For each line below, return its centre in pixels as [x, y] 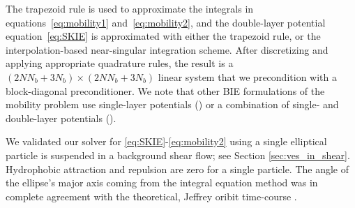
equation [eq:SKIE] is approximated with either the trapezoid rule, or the [163, 36]
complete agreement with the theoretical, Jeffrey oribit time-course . [151, 196]
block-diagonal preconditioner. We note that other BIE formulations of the [165, 90]
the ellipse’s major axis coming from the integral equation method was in [162, 183]
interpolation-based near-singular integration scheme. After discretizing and [167, 49]
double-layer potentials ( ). [61, 118]
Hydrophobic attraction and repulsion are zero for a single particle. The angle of [177, 169]
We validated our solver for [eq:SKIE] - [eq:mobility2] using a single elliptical [166, 141]
